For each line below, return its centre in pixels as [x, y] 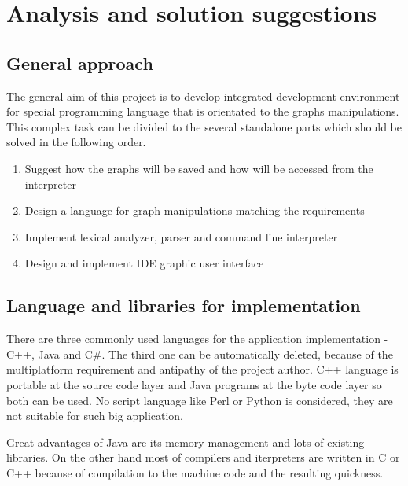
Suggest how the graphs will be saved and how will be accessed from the [199, 168]
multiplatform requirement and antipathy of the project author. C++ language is [202, 369]
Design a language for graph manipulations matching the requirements [195, 210]
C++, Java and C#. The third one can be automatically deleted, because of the [200, 353]
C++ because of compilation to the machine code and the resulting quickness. [195, 472]
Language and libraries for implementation [184, 306]
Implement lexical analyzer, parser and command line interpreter [181, 236]
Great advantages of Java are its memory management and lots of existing [186, 442]
